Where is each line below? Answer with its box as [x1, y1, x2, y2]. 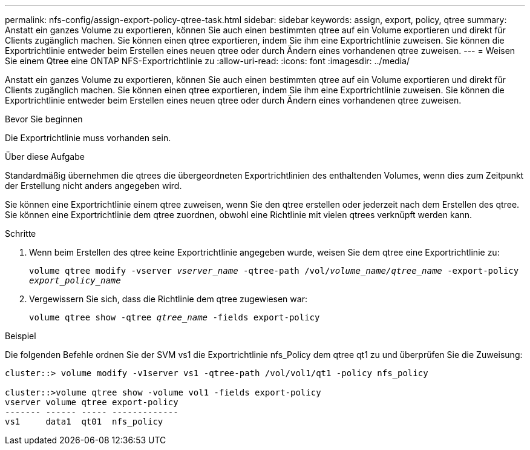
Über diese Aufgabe [5, 151, 85, 162]
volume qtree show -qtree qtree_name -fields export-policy [29, 313, 320, 322]
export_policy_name [29, 276, 121, 285]
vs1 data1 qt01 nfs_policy [5, 417, 163, 426]
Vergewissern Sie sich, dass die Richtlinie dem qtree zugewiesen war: [29, 294, 307, 304]
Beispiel [5, 331, 36, 341]
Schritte [5, 228, 36, 239]
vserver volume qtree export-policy [5, 397, 178, 407]
